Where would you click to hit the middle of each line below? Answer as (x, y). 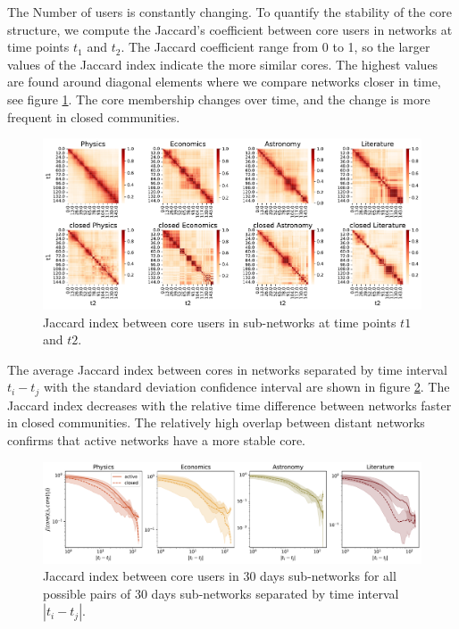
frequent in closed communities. (94, 116)
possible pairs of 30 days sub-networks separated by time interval (221, 593)
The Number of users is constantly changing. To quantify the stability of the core (229, 12)
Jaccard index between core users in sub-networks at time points (220, 322)
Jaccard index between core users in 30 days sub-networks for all (220, 576)
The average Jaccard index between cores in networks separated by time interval (227, 369)
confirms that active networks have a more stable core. (156, 440)
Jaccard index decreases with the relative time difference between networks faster (229, 405)
